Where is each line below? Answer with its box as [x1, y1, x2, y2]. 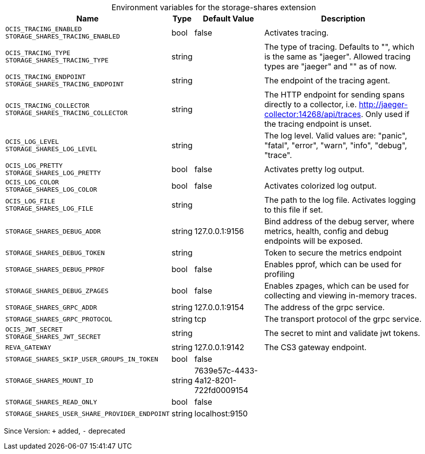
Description [321, 14, 365, 23]
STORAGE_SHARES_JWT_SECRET [5, 333, 101, 340]
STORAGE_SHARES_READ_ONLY [5, 398, 97, 406]
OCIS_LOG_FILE [5, 197, 55, 205]
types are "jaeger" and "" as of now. [264, 61, 397, 71]
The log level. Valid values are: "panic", [264, 131, 407, 140]
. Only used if [361, 109, 410, 119]
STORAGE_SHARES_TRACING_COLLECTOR [5, 109, 128, 117]
